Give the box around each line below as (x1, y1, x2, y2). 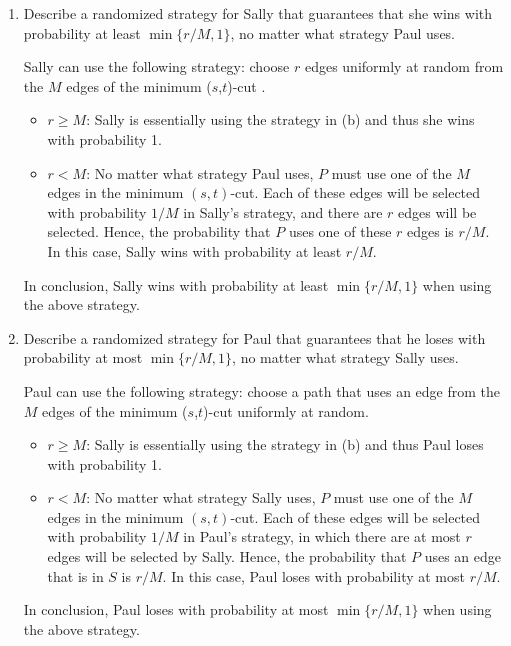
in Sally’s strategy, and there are (183, 201, 383, 222)
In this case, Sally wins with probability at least (47, 240, 342, 261)
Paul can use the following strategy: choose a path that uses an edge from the (23, 380, 501, 401)
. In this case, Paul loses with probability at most (162, 565, 465, 586)
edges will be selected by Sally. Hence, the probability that (47, 546, 407, 567)
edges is (407, 221, 454, 242)
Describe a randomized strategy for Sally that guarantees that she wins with (23, 3, 493, 23)
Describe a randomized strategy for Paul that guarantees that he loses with (23, 327, 486, 348)
